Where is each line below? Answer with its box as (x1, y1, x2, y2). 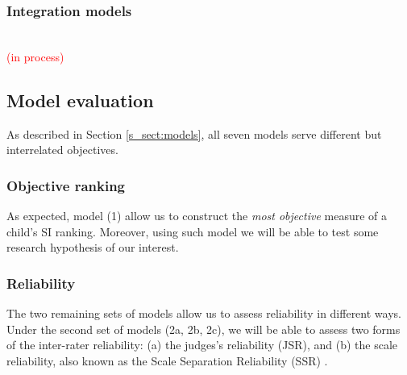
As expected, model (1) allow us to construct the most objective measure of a (6, 207, 387, 224)
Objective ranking (6, 175, 126, 195)
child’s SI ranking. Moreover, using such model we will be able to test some (6, 223, 379, 240)
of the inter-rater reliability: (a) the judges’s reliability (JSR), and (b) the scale (6, 336, 398, 353)
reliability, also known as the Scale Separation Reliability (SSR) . (6, 352, 328, 369)
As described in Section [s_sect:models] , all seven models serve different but (6, 125, 382, 142)
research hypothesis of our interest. (6, 239, 179, 256)
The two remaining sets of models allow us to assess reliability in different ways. (6, 305, 401, 322)
